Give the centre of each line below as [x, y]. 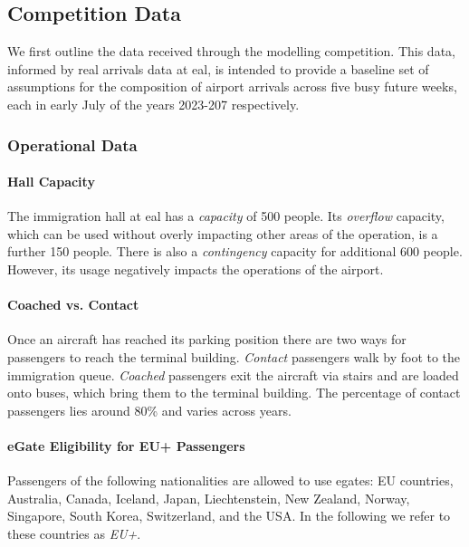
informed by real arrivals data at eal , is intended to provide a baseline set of [218, 68]
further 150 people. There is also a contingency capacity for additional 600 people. [235, 251]
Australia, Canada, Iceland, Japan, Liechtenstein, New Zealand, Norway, [209, 498]
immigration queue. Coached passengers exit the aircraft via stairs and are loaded [233, 374]
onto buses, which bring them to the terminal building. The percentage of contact [234, 393]
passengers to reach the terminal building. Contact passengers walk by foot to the [234, 356]
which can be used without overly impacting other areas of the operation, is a [223, 233]
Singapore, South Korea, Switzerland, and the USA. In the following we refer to [229, 516]
